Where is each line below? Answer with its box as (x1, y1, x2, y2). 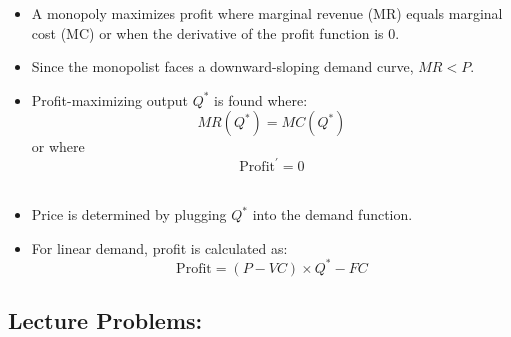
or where (31, 136, 85, 157)
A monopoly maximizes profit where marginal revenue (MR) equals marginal (31, 3, 503, 23)
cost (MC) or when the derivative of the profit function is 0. (31, 22, 400, 43)
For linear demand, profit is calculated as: (31, 237, 288, 258)
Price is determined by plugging (31, 204, 227, 225)
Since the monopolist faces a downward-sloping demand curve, (31, 56, 414, 77)
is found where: (214, 89, 308, 110)
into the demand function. (252, 204, 413, 225)
